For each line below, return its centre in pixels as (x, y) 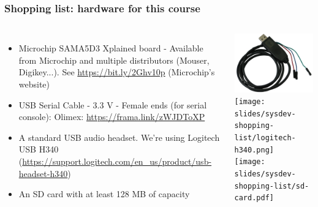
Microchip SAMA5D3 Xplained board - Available (111, 48)
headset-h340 (43, 173)
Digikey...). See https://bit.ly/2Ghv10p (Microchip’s (117, 72)
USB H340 (39, 149)
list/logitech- (265, 138)
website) (34, 84)
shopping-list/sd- (272, 186)
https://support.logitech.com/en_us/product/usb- (117, 161)
